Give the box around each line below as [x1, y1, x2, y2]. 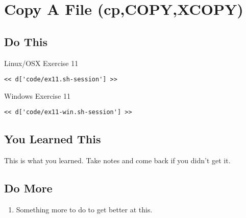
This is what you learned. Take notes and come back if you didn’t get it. [4, 155, 231, 166]
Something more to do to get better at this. [16, 204, 153, 215]
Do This [4, 33, 48, 49]
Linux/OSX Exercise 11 [4, 57, 79, 68]
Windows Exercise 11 [4, 90, 70, 101]
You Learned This [4, 131, 101, 147]
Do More [4, 180, 53, 196]
